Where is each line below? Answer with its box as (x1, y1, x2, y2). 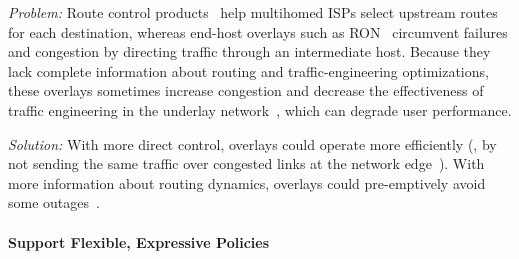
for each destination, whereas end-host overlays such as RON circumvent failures (8, 21, 508, 42)
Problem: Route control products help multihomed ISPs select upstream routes (8, 2, 498, 22)
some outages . (8, 192, 100, 213)
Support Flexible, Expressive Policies (8, 231, 270, 252)
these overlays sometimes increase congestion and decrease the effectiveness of (8, 80, 484, 101)
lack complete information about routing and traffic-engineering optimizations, (8, 60, 489, 81)
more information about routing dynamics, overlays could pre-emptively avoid (8, 172, 486, 193)
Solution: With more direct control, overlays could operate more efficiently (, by (8, 133, 497, 154)
